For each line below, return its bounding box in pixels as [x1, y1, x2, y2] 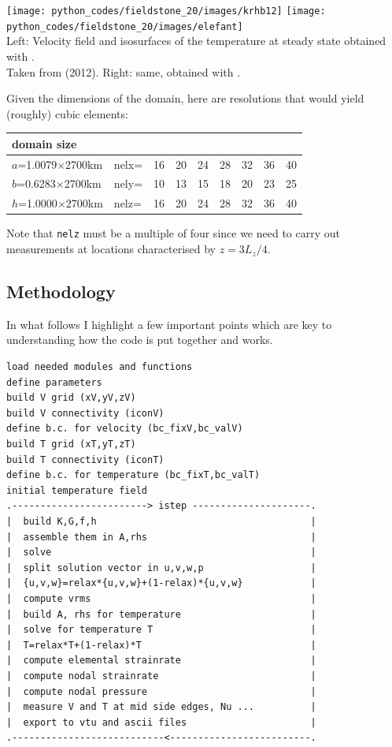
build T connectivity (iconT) [6, 454, 165, 465]
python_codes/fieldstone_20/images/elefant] [6, 21, 243, 32]
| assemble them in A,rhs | [6, 531, 316, 543]
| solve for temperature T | [6, 624, 316, 636]
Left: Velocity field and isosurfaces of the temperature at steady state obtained [6, 32, 386, 49]
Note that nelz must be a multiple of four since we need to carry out [6, 225, 340, 241]
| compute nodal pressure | [6, 685, 316, 697]
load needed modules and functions [6, 361, 193, 373]
